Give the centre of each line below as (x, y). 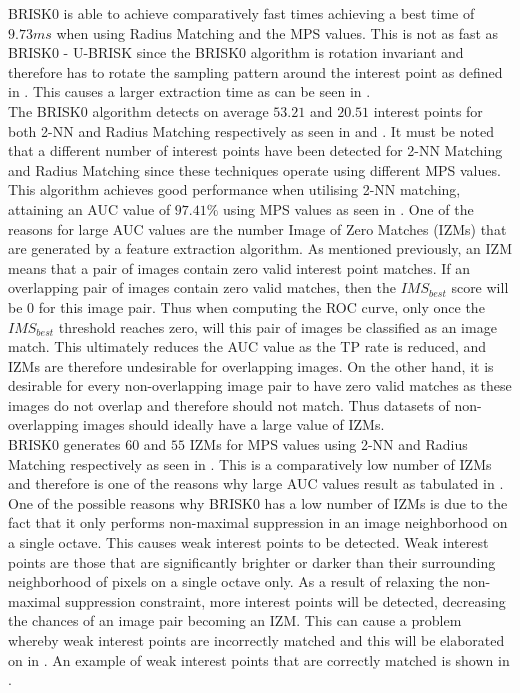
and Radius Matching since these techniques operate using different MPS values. (254, 169)
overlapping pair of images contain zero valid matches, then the (202, 287)
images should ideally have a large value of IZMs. (234, 424)
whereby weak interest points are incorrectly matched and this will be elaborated (256, 640)
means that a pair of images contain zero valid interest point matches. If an (239, 267)
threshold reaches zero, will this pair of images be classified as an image (277, 326)
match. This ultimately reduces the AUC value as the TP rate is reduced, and (247, 346)
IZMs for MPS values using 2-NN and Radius (328, 444)
